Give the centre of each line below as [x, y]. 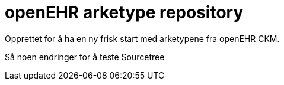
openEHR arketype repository [124, 12]
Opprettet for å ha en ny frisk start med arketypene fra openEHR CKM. [142, 38]
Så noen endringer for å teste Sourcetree [85, 57]
